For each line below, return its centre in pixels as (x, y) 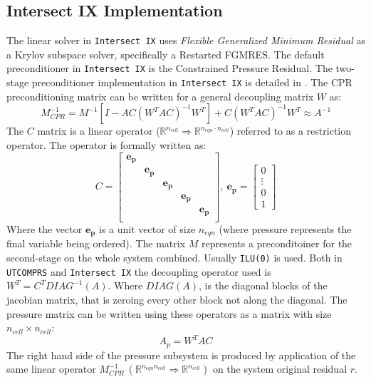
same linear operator (51, 369)
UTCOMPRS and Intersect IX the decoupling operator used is (139, 271)
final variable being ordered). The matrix (96, 243)
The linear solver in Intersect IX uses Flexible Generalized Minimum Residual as (186, 40)
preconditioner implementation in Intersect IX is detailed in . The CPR (192, 82)
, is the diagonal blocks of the (263, 285)
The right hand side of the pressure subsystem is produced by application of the (181, 355)
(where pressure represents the (285, 229)
